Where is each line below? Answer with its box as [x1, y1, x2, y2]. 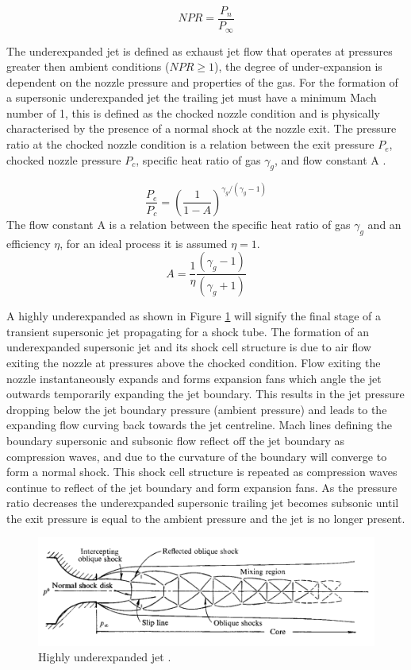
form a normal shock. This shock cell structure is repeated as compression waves [6, 463, 398, 480]
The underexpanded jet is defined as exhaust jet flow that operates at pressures [6, 42, 393, 59]
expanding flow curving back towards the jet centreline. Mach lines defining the [6, 416, 393, 433]
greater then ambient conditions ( [6, 58, 170, 75]
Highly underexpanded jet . [38, 649, 171, 665]
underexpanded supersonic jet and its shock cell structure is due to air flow [6, 339, 371, 355]
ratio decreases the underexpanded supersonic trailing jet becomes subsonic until [6, 494, 399, 511]
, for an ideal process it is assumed [60, 234, 228, 251]
